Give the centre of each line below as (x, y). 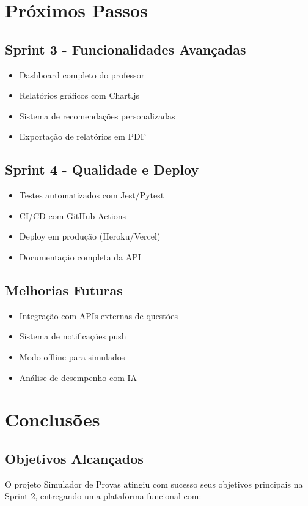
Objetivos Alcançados (74, 458)
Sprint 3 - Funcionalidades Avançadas (126, 49)
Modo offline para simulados (72, 356)
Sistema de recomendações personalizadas (97, 115)
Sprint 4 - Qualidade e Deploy (102, 169)
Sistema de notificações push (73, 336)
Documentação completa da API (80, 256)
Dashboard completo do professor (82, 74)
